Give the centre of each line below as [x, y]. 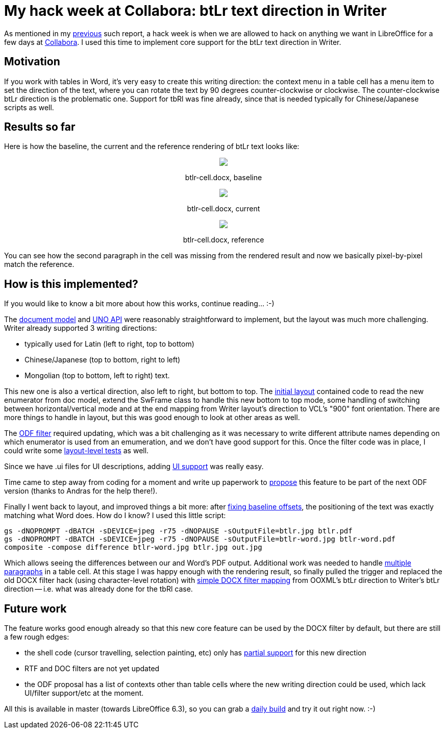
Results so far [40, 127]
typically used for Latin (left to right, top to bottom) [109, 344]
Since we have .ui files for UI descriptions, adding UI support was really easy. [134, 467]
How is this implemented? [71, 284]
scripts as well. [29, 107]
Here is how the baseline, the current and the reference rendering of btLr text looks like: [152, 146]
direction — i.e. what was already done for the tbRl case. [98, 589]
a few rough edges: [37, 637]
